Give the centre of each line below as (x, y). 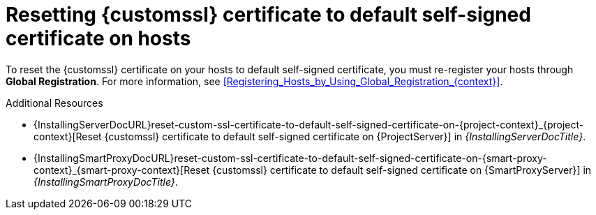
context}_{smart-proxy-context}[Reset (122, 170)
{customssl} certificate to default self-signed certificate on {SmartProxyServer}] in (402, 170)
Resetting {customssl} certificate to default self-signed (268, 15)
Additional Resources (54, 103)
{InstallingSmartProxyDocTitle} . (106, 181)
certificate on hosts (98, 38)
